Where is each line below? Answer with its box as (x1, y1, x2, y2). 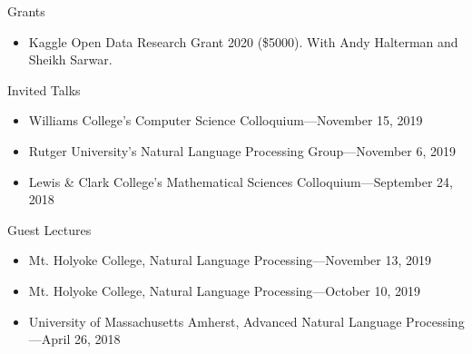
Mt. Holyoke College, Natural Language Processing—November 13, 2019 (28, 251, 431, 270)
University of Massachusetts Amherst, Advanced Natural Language (28, 311, 402, 330)
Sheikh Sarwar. (28, 50, 113, 69)
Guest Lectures (7, 220, 92, 239)
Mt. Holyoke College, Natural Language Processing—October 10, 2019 (28, 280, 420, 300)
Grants (7, 2, 45, 20)
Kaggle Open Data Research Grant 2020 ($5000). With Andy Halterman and (28, 32, 458, 51)
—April (28, 329, 71, 349)
